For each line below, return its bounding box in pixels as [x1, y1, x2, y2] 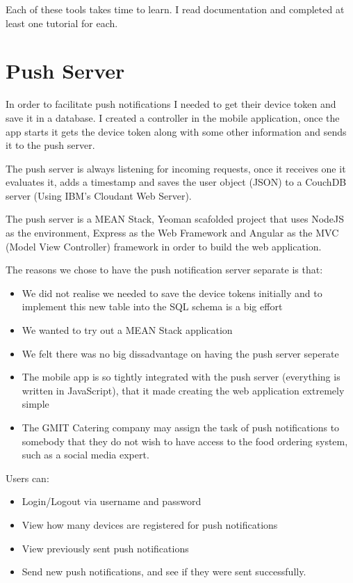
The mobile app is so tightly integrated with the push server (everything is [22, 369, 340, 384]
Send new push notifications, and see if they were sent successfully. [22, 564, 306, 579]
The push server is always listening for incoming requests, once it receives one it [6, 161, 346, 175]
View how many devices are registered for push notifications [22, 517, 278, 532]
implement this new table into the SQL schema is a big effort [22, 299, 283, 314]
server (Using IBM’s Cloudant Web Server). [6, 188, 192, 202]
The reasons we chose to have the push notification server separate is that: [6, 262, 323, 277]
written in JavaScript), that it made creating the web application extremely [22, 383, 345, 397]
